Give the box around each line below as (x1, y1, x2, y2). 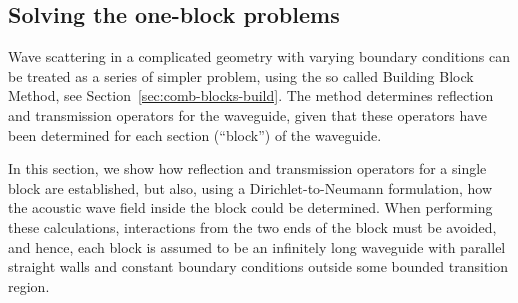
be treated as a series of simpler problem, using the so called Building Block (8, 65, 474, 86)
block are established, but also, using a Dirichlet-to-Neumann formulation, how (8, 177, 493, 198)
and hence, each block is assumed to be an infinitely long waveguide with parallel (8, 236, 506, 257)
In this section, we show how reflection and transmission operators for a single (8, 158, 487, 179)
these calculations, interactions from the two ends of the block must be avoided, (8, 216, 497, 237)
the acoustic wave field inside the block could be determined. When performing (8, 197, 493, 218)
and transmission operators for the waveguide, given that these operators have (8, 104, 488, 125)
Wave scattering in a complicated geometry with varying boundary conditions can (8, 46, 510, 67)
